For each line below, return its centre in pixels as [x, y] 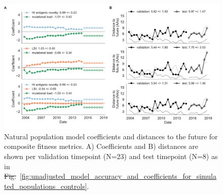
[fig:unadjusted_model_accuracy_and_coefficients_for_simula [118, 176]
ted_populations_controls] [46, 186]
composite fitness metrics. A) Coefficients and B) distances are [101, 146]
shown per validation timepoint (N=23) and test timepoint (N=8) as [111, 156]
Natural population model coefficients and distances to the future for [111, 136]
